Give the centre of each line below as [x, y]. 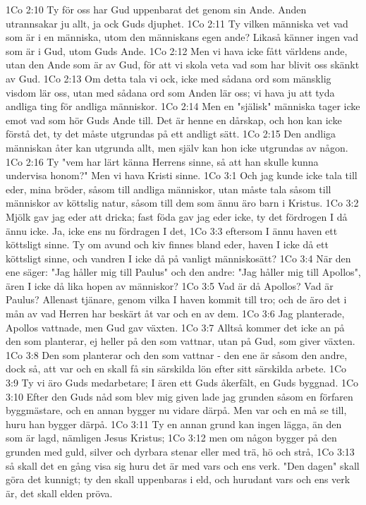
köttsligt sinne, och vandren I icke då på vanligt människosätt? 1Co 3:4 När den [178, 258]
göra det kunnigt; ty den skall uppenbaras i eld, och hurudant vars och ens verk [178, 479]
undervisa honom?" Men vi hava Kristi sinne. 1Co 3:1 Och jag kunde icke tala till [182, 175]
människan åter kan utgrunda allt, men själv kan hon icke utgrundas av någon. [177, 147]
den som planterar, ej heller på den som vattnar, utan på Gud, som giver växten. [181, 341]
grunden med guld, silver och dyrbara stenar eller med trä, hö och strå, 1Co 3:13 [180, 451]
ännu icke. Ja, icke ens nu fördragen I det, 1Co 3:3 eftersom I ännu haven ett [172, 230]
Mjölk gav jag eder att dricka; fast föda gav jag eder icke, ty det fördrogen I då [177, 216]
